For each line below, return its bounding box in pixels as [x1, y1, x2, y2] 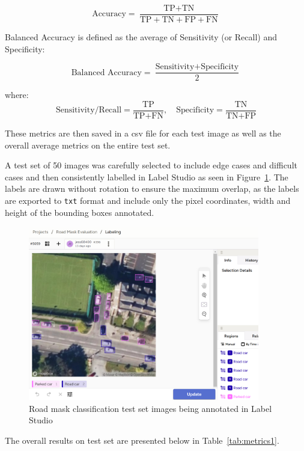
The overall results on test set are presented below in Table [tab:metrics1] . [5, 434, 279, 447]
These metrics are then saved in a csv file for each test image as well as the [5, 126, 281, 139]
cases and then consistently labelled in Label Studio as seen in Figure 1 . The [5, 170, 288, 183]
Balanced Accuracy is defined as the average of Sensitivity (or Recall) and [5, 31, 277, 43]
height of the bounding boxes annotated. [5, 206, 154, 218]
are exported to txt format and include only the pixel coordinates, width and [5, 194, 291, 206]
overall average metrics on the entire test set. [5, 138, 171, 151]
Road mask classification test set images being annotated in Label [29, 402, 272, 414]
